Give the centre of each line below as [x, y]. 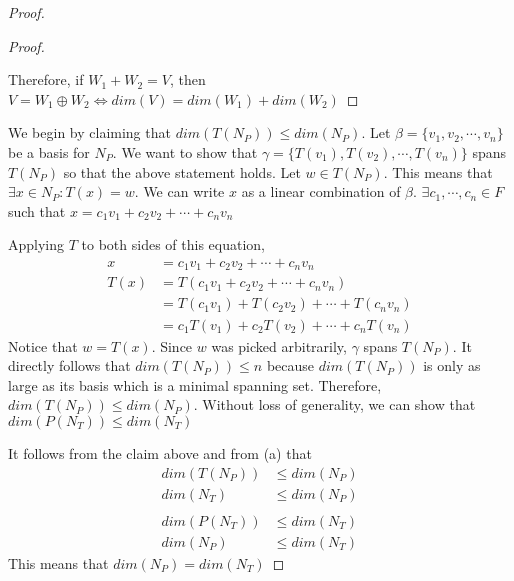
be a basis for [49, 151]
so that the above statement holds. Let [182, 171]
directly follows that [69, 365]
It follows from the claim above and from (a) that [160, 452]
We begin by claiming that [89, 132]
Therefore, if [46, 79]
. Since [172, 345]
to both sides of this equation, [173, 244]
